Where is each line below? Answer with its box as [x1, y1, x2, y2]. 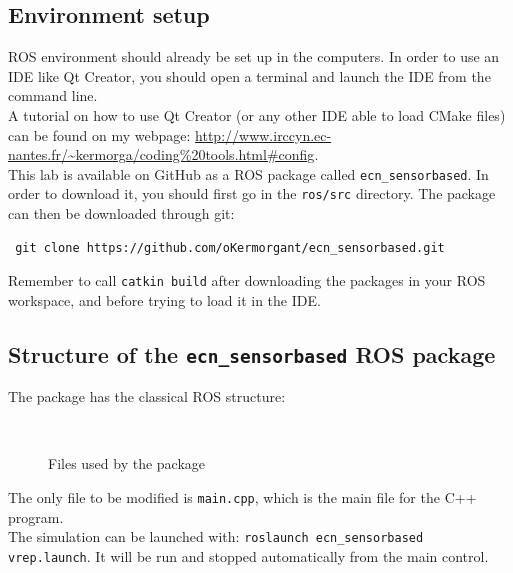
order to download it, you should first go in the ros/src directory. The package [8, 183, 496, 204]
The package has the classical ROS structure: [8, 386, 286, 407]
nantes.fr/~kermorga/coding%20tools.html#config [8, 144, 315, 165]
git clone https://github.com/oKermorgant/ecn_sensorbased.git [15, 240, 445, 255]
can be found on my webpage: [8, 124, 191, 145]
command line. [8, 85, 98, 106]
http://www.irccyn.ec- [195, 124, 332, 145]
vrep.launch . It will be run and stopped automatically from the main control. [8, 545, 489, 566]
